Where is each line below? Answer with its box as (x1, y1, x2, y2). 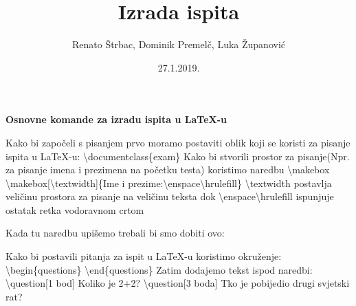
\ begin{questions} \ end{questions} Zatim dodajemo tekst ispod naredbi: (5, 262, 313, 276)
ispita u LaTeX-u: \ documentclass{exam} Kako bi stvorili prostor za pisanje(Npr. (5, 149, 350, 163)
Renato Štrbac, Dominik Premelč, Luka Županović (71, 37, 286, 52)
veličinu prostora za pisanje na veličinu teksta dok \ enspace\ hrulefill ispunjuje (5, 189, 334, 204)
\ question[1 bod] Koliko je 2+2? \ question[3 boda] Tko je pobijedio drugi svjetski (5, 276, 350, 290)
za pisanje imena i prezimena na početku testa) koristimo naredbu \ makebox (5, 162, 330, 177)
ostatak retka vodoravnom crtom (5, 202, 144, 217)
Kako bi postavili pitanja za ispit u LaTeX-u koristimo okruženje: (5, 249, 282, 263)
